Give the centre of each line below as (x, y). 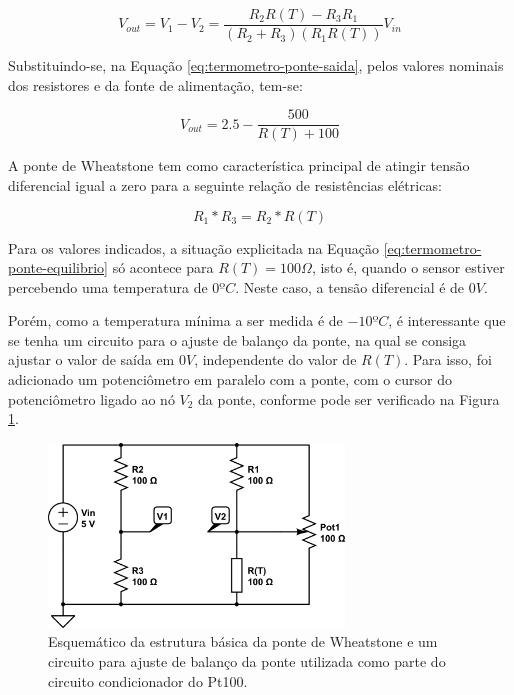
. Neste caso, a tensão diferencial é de (350, 286)
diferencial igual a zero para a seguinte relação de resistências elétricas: (225, 184)
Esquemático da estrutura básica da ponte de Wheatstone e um (243, 641)
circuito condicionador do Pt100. (148, 680)
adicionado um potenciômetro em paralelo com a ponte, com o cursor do (230, 379)
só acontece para (163, 267)
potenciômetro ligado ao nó (91, 398)
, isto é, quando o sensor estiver (408, 267)
